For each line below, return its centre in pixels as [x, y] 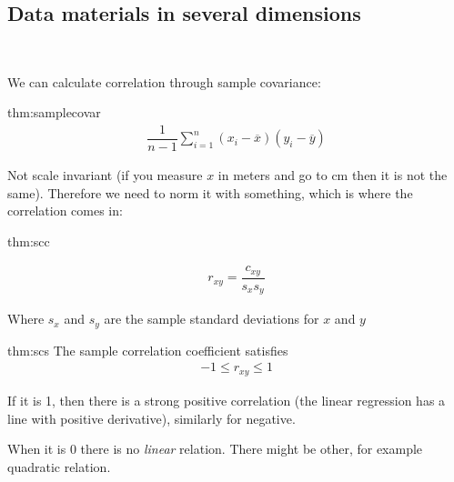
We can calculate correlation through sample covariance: [164, 81]
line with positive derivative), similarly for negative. [151, 418]
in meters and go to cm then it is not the [333, 175]
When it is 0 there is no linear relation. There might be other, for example [215, 449]
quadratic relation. [59, 466]
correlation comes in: [65, 211]
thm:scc [29, 241]
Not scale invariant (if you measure [105, 175]
